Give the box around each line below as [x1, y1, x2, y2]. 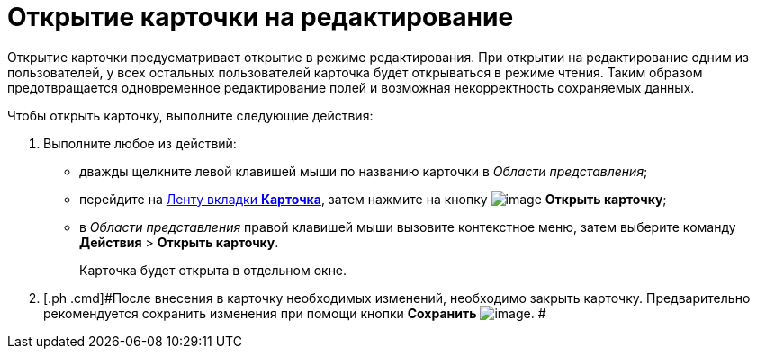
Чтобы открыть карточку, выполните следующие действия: [7, 107, 374, 123]
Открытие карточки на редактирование [7, 2, 514, 32]
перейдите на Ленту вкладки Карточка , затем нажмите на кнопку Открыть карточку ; [79, 191, 667, 207]
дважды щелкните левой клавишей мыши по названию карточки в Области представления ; [79, 163, 648, 179]
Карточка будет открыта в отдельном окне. [79, 262, 347, 278]
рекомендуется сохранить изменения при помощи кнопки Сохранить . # [43, 305, 546, 321]
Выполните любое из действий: [43, 135, 237, 151]
